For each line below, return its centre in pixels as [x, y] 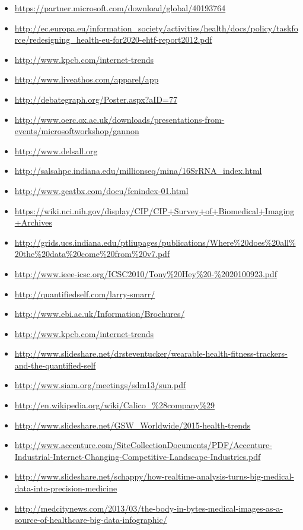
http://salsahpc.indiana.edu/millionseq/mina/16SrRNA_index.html [138, 171]
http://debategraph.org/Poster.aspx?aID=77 [96, 99]
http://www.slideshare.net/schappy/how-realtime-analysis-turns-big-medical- [154, 476]
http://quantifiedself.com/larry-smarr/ [85, 293]
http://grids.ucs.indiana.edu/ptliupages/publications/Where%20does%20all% [155, 242]
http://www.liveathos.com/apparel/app [87, 79]
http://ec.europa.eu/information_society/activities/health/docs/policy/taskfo [156, 28]
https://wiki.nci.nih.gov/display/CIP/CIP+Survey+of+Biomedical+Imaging [154, 210]
